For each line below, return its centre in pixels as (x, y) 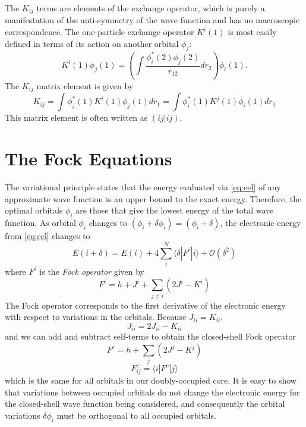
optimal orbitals (34, 210)
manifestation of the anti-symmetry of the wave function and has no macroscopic (152, 20)
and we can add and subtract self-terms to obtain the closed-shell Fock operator (150, 336)
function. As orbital (40, 223)
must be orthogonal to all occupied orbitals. (136, 415)
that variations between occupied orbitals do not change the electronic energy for (152, 392)
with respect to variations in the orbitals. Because (96, 317)
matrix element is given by (85, 85)
